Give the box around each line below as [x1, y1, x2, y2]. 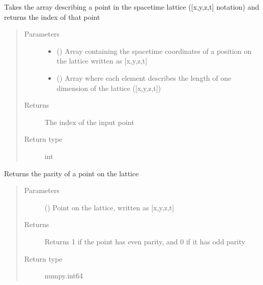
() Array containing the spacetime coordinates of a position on [56, 45, 252, 56]
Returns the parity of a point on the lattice [4, 168, 139, 178]
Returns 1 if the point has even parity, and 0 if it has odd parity [44, 236, 245, 246]
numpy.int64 [44, 270, 83, 281]
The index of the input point [44, 116, 134, 127]
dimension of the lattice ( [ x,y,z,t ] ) [56, 82, 161, 93]
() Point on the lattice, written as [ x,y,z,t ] [44, 202, 174, 212]
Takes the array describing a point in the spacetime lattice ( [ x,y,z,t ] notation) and [4, 2, 259, 12]
